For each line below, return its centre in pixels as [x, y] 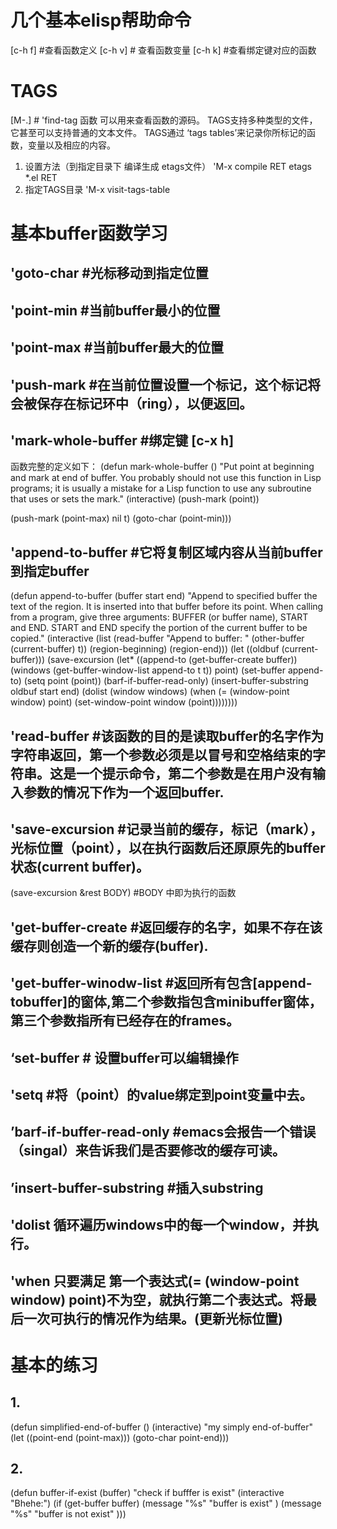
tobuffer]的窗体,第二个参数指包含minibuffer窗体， [166, 1002]
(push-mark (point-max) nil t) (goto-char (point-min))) [121, 518]
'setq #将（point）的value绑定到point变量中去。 [161, 1095]
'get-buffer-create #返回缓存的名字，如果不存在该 [166, 927]
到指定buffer [50, 571]
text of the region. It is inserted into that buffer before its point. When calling [167, 607]
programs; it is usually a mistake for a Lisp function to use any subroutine [161, 488]
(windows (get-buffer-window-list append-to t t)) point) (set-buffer [148, 670]
